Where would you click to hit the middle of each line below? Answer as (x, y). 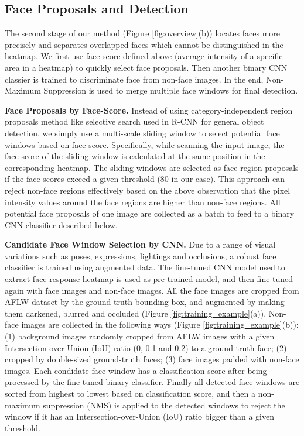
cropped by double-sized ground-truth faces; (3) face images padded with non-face (152, 359)
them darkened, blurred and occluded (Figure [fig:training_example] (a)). (136, 313)
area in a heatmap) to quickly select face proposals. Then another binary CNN (146, 67)
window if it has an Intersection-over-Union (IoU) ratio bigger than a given (139, 416)
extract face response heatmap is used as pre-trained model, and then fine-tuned (149, 279)
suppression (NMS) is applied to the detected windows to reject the (164, 405)
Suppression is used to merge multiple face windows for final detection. (171, 90)
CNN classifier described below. (61, 224)
